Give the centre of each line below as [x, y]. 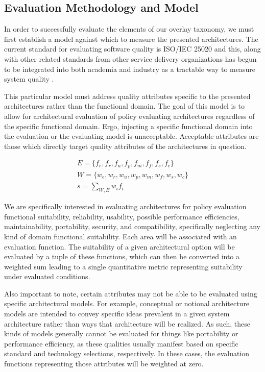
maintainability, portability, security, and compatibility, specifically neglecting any [132, 226]
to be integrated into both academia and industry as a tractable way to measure [130, 69]
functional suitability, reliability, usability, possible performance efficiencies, [122, 216]
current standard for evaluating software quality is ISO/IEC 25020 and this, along [132, 49]
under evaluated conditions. [47, 276]
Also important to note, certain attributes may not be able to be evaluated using [131, 293]
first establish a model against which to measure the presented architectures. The [131, 39]
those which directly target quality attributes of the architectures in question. [125, 146]
